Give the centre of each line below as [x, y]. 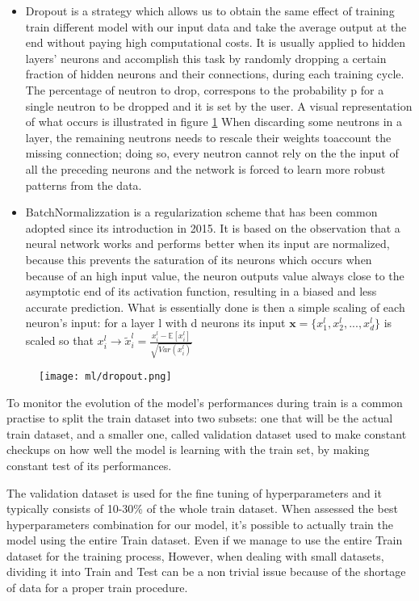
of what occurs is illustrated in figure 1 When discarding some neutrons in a [214, 122]
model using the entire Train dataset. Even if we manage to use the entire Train [205, 540]
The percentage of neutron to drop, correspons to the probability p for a [205, 89]
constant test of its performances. [89, 465]
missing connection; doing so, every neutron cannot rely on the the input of [212, 153]
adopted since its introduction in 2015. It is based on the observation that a [213, 227]
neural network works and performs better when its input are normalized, [207, 244]
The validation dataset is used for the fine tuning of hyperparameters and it [194, 492]
